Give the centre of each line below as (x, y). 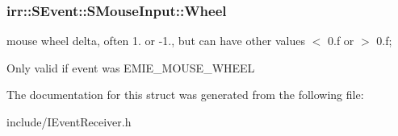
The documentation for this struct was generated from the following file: (185, 95)
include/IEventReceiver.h (69, 122)
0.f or (341, 41)
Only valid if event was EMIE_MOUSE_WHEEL (131, 67)
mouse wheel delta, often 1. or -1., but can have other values (156, 41)
